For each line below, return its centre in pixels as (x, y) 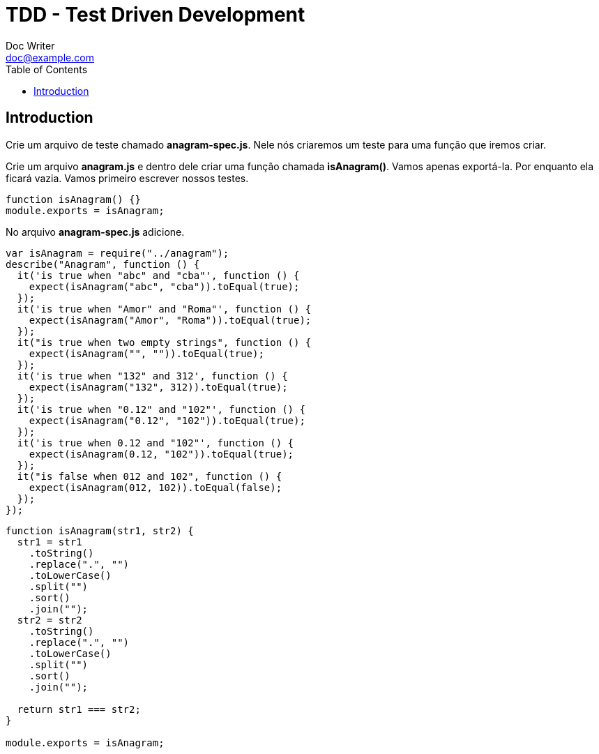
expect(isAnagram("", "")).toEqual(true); (146, 353)
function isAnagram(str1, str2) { (100, 530)
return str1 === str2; (79, 709)
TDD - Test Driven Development (156, 15)
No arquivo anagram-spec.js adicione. (95, 232)
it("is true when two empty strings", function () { (164, 342)
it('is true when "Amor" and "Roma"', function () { (164, 309)
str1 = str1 (50, 542)
